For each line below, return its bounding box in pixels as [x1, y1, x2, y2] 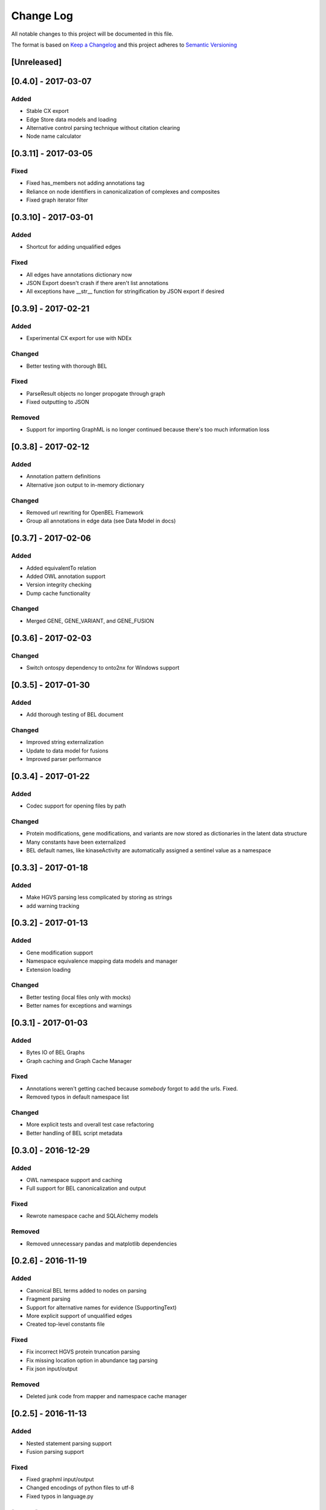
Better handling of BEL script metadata [26, 1129, 123, 1137]
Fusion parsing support [26, 1448, 85, 1455]
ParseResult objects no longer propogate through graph [26, 390, 165, 397]
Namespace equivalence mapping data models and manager [26, 957, 178, 965]
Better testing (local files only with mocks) [26, 994, 131, 1001]
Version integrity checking [26, 581, 92, 588]
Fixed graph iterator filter [26, 196, 89, 204]
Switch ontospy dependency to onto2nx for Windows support [26, 664, 180, 671]
